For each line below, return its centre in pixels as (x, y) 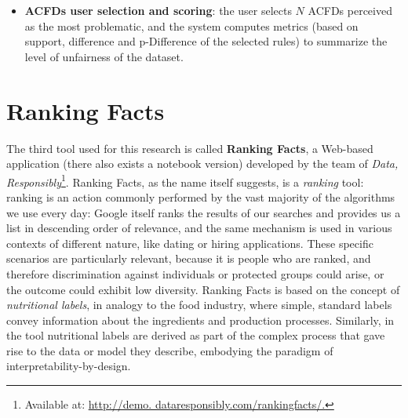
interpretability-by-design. (69, 366)
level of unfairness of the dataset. (104, 56)
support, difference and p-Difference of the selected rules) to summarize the (206, 41)
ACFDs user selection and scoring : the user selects (158, 10)
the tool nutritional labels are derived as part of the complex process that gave (196, 335)
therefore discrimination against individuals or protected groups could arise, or (195, 273)
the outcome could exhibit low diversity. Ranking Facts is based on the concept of (203, 289)
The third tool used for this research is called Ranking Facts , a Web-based (190, 148)
